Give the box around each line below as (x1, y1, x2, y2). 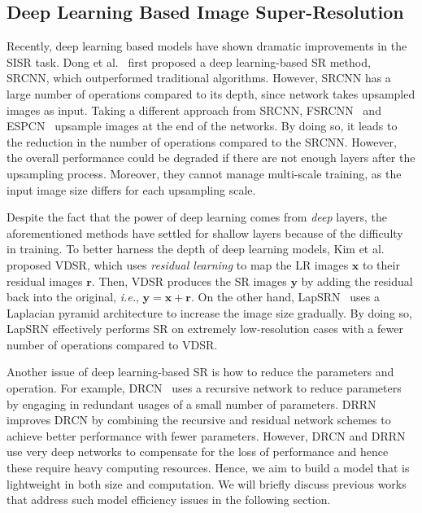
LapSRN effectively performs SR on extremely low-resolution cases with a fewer (7, 320, 403, 337)
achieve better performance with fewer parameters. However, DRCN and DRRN (7, 427, 406, 444)
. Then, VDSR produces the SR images (91, 272, 287, 289)
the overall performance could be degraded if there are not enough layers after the (7, 149, 415, 166)
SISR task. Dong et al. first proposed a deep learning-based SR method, (7, 53, 371, 70)
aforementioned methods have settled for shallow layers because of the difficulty (7, 224, 403, 241)
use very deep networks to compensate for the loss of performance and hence (7, 443, 389, 460)
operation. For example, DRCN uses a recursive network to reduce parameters (7, 379, 402, 397)
